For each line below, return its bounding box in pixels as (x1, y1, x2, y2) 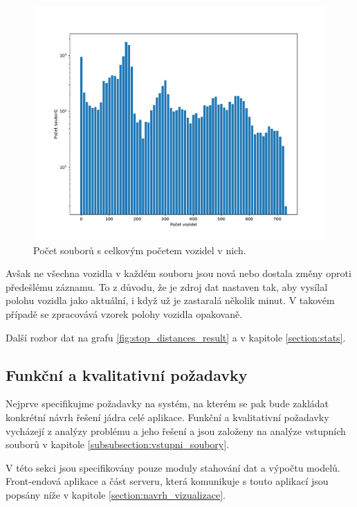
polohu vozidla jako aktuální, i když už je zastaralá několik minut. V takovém (6, 293, 335, 308)
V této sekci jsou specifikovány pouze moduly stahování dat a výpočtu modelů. (6, 460, 340, 474)
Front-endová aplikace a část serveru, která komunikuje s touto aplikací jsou (6, 474, 329, 488)
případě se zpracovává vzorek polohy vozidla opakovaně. (6, 307, 243, 321)
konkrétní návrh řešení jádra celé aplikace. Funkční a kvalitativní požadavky (6, 410, 329, 425)
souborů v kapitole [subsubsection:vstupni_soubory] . (6, 437, 230, 452)
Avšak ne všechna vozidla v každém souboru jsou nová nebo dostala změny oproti (6, 266, 351, 281)
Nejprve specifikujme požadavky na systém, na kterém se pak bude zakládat (6, 396, 329, 411)
